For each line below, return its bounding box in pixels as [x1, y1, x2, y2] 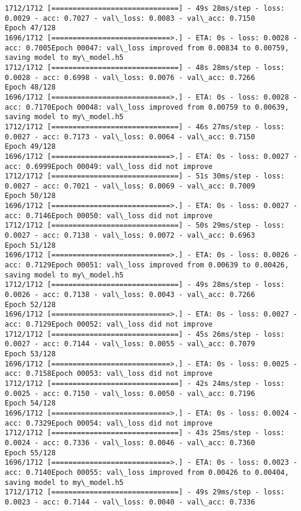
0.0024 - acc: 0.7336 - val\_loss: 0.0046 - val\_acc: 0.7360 [5, 438, 255, 447]
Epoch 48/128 [5, 83, 56, 92]
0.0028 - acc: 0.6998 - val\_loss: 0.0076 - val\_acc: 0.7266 [5, 73, 255, 82]
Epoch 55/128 [5, 448, 56, 457]
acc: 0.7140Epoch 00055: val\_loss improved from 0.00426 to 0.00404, [5, 468, 289, 477]
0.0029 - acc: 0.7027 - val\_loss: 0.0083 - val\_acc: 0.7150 [5, 14, 255, 23]
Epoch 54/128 [5, 399, 56, 408]
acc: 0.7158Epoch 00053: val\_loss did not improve [5, 369, 213, 378]
